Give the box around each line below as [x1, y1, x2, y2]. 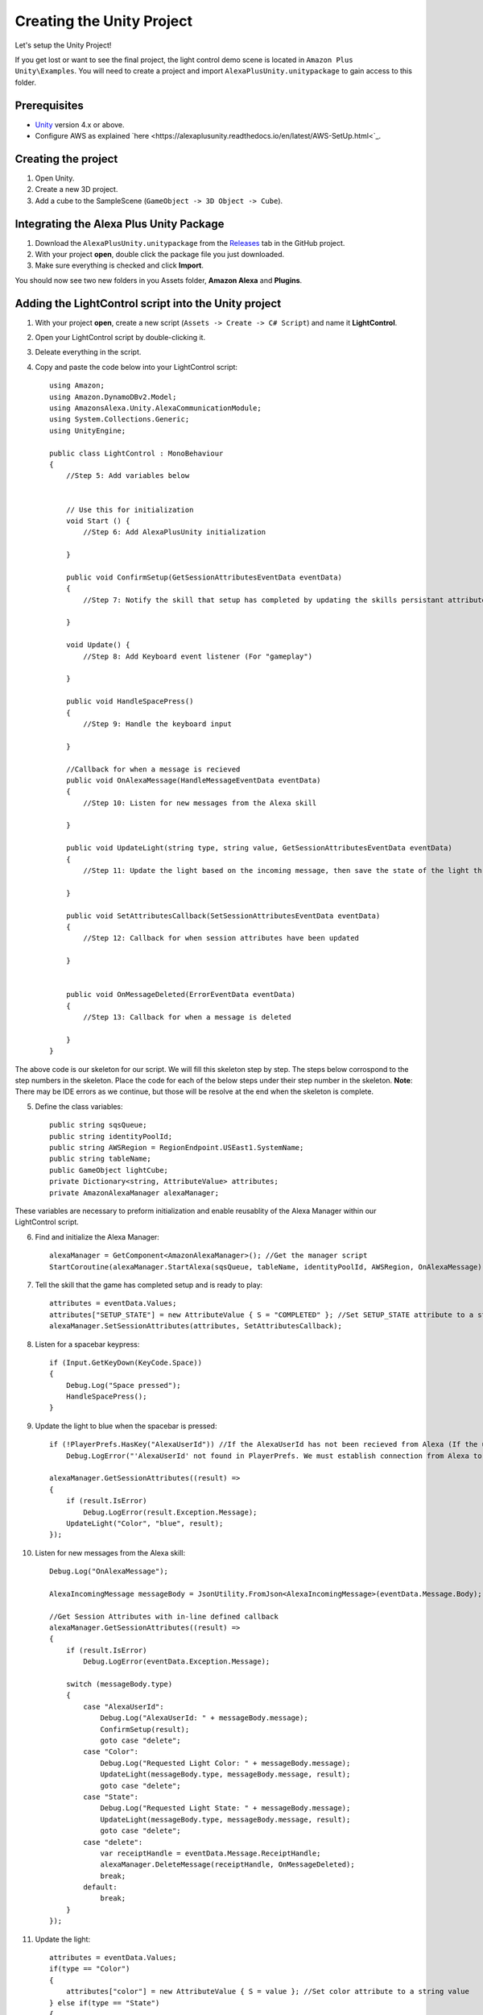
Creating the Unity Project [14, 12, 193, 30]
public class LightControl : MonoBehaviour [49, 448, 224, 458]
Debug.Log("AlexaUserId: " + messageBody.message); [100, 1714, 309, 1722]
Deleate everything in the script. [35, 347, 142, 357]
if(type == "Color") [49, 1964, 130, 1974]
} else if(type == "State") [49, 1998, 160, 2007]
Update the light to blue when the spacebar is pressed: [35, 1421, 217, 1431]
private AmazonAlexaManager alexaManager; [49, 1188, 220, 1197]
